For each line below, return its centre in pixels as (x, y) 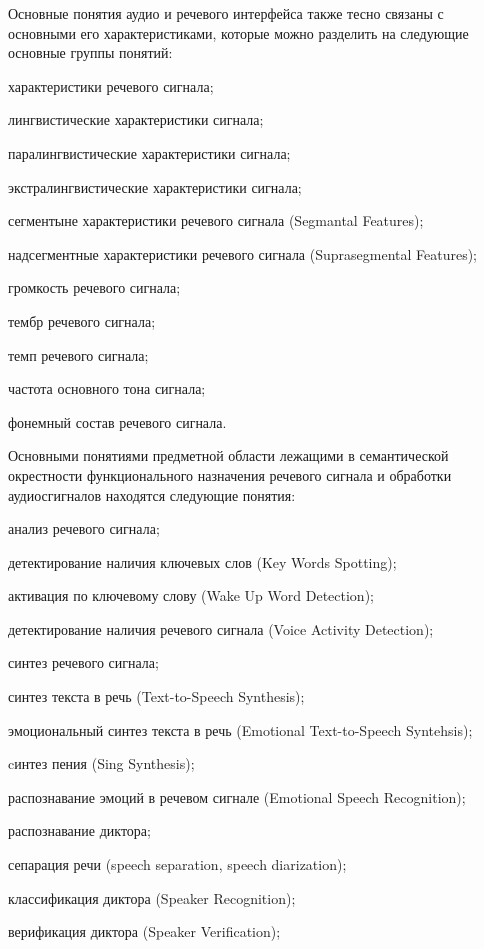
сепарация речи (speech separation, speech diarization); (177, 864)
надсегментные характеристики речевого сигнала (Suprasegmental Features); (243, 253)
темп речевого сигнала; (78, 354)
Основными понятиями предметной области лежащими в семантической (228, 455)
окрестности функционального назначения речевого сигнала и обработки (230, 474)
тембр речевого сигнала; (82, 320)
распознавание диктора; (79, 830)
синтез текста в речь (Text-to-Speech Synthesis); (156, 696)
